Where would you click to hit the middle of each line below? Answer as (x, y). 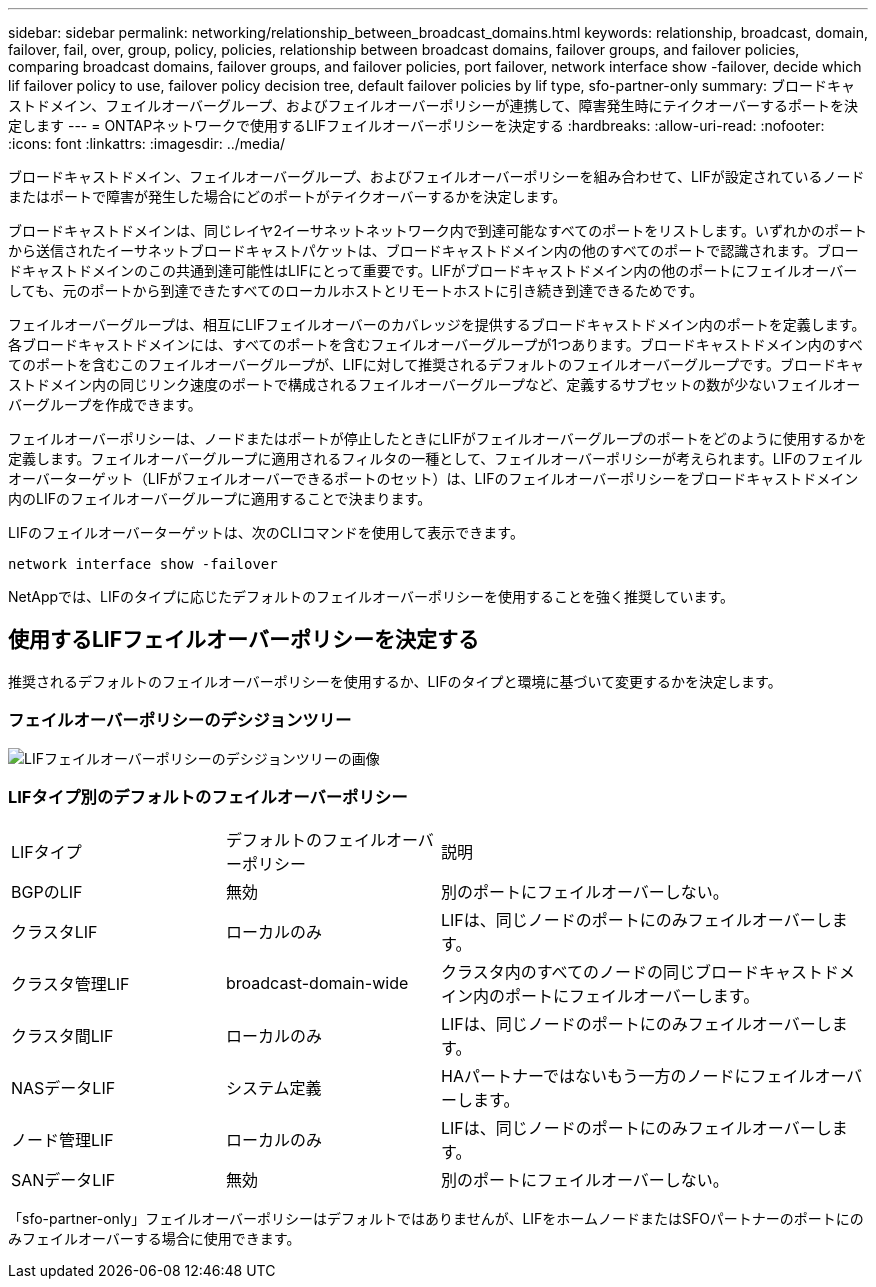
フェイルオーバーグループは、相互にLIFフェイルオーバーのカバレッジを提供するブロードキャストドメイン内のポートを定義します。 (437, 324)
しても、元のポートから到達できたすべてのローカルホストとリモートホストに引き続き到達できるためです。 (356, 290)
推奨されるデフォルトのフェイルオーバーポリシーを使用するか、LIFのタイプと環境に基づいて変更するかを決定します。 (395, 681)
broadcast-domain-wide (317, 983)
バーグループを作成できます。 (105, 404)
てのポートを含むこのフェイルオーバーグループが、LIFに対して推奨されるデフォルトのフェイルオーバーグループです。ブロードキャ (436, 364)
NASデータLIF (63, 1088)
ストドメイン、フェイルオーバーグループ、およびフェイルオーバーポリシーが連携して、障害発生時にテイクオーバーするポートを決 (433, 105)
